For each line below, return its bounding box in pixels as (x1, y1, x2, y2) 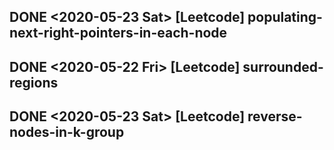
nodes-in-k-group (9, 124, 125, 141)
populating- (247, 9, 323, 26)
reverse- (247, 108, 303, 125)
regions (9, 74, 59, 91)
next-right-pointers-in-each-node (9, 25, 228, 42)
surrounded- (242, 58, 324, 75)
